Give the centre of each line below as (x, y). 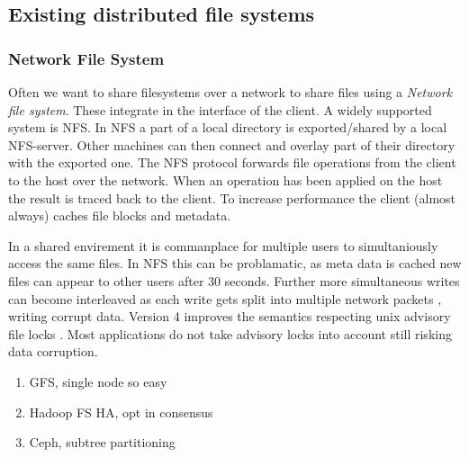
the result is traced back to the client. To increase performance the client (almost (232, 197)
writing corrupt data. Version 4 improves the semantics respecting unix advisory (230, 316)
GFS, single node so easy (98, 381)
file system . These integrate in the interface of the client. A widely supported (220, 109)
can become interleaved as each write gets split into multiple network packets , (225, 298)
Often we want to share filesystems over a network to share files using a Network (230, 92)
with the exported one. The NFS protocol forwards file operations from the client (232, 162)
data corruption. (53, 351)
